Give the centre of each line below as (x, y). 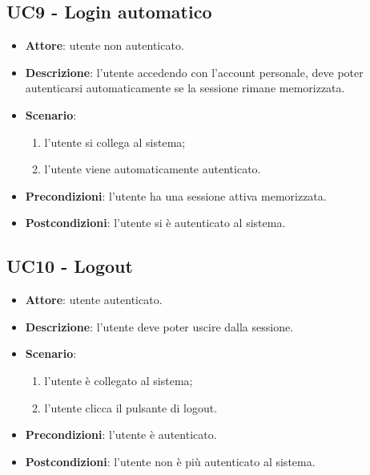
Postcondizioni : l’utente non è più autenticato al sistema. (170, 461)
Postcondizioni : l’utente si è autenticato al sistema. (155, 223)
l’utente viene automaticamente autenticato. (153, 169)
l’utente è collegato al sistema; (119, 380)
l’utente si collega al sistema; (115, 142)
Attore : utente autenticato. (94, 300)
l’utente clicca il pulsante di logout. (131, 407)
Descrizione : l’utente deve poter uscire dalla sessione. (159, 326)
